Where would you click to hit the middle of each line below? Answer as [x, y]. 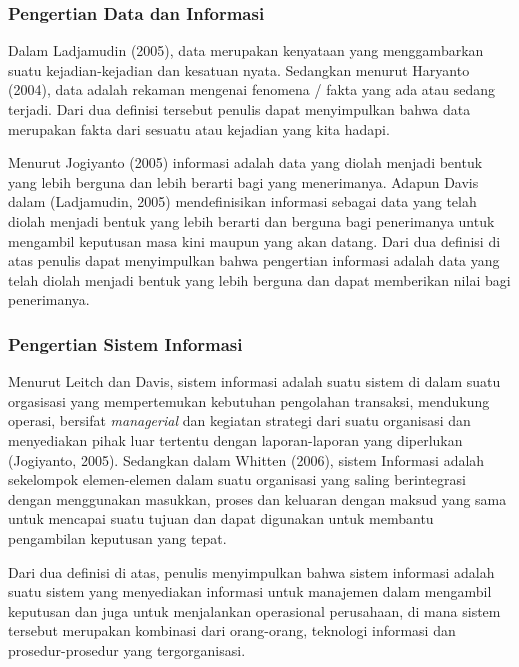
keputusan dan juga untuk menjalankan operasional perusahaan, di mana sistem [254, 610]
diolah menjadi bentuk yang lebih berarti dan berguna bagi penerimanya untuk [251, 220]
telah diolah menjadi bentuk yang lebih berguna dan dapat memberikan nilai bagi [259, 279]
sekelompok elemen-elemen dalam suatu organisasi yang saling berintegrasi [237, 479]
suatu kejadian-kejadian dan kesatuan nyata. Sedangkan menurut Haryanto [239, 69]
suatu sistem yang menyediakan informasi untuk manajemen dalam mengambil [250, 591]
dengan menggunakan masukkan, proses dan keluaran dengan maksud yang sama [257, 498]
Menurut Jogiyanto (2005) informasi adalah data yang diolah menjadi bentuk [245, 162]
